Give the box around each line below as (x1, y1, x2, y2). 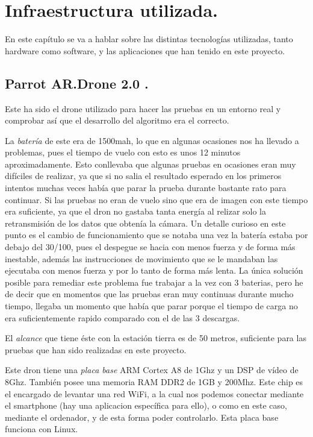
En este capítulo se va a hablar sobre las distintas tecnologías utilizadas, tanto (5, 33, 293, 45)
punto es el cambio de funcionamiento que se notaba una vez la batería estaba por (5, 228, 308, 241)
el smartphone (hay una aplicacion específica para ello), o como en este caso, (5, 399, 287, 412)
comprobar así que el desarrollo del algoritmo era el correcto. (5, 114, 229, 127)
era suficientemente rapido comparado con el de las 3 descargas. (5, 311, 240, 324)
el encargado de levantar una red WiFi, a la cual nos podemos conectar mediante (5, 387, 304, 400)
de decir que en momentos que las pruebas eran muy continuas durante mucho (5, 288, 294, 300)
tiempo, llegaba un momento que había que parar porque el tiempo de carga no (5, 300, 298, 312)
